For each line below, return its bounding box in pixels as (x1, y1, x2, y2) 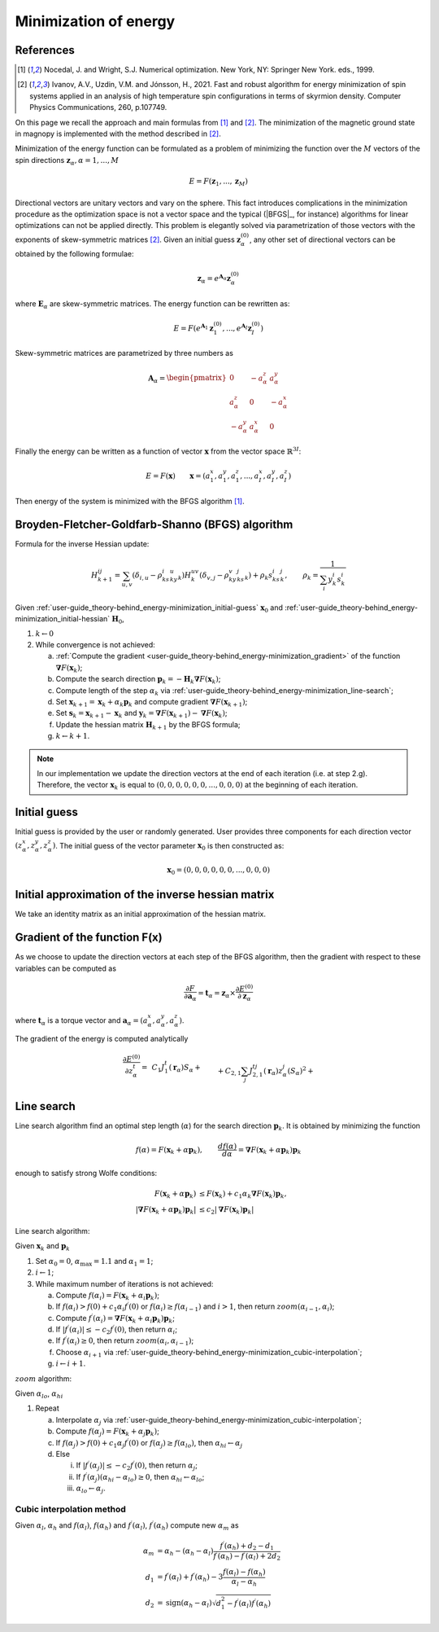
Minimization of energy (15, 12, 176, 30)
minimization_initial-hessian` (15, 614, 111, 623)
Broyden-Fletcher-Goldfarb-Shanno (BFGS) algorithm (15, 517, 293, 531)
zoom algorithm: (15, 1373, 72, 1384)
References (15, 43, 75, 57)
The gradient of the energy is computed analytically (15, 1033, 189, 1043)
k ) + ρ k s (244, 571, 273, 582)
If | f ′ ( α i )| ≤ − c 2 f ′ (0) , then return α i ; (55, 1323, 178, 1336)
